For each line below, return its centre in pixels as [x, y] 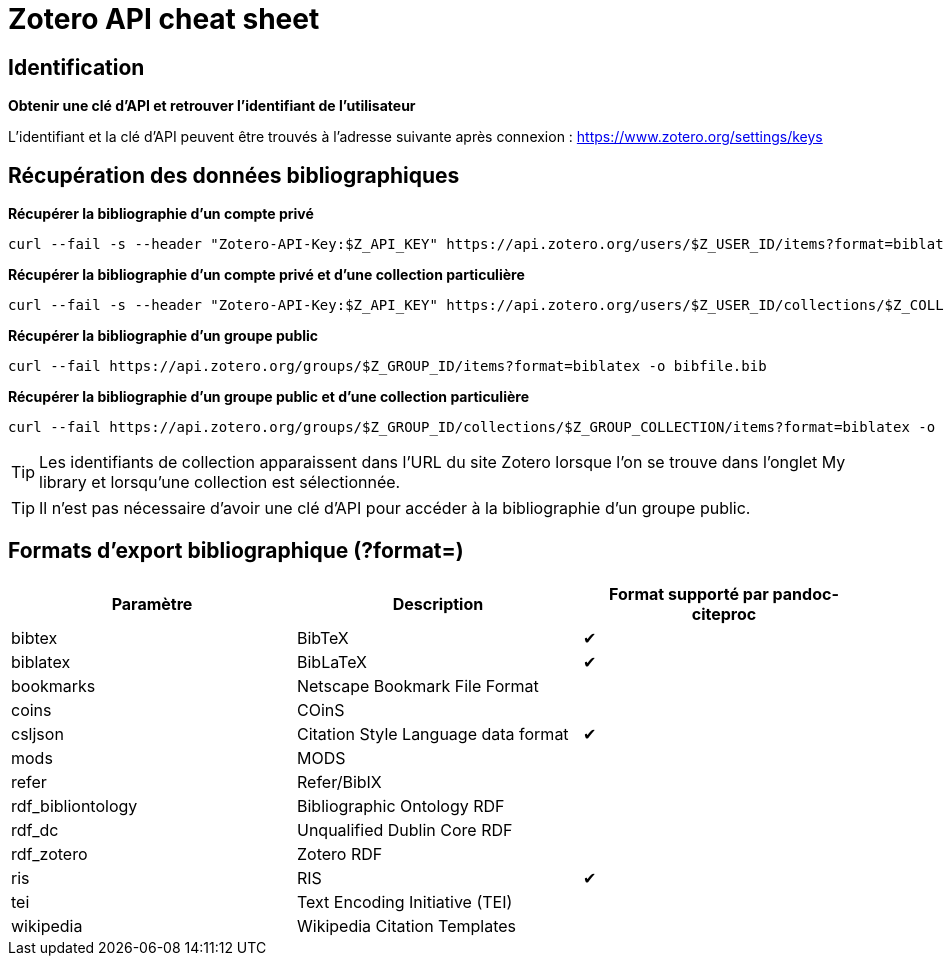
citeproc [724, 613]
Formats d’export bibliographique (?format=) [236, 551]
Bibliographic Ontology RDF [400, 805]
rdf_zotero [49, 853]
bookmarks [53, 685]
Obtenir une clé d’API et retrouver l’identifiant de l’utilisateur [212, 106]
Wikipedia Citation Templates [406, 925]
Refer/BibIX [339, 781]
